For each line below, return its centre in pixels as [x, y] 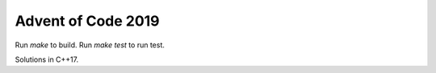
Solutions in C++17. [47, 59]
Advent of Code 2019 [88, 21]
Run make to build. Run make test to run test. [90, 45]
